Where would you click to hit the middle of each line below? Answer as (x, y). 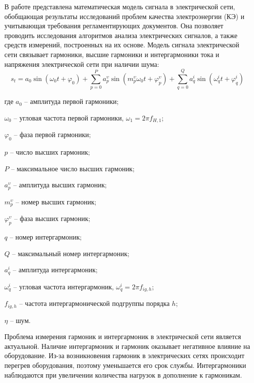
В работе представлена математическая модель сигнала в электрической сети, (120, 6)
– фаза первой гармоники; (53, 134)
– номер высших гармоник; (56, 201)
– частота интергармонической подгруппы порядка (95, 303)
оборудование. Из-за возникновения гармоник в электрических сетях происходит (125, 355)
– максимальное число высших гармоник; (73, 168)
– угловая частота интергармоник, (63, 286)
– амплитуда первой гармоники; (71, 101)
